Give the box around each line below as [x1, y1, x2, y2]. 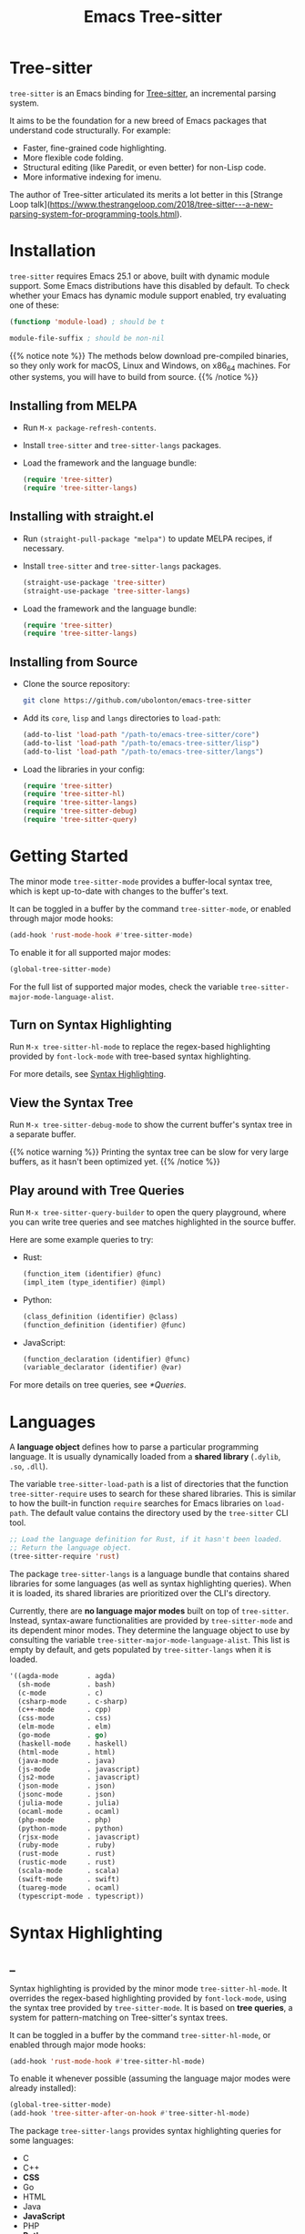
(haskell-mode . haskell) [17, 1738, 128, 1748]
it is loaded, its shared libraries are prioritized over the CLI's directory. [9, 1587, 271, 1598]
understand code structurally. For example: [9, 125, 171, 136]
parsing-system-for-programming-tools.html [9, 208, 178, 220]
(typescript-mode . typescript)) [17, 1891, 145, 1901]
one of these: [9, 299, 59, 311]
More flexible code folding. [22, 152, 124, 163]
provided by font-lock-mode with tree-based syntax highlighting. [9, 1050, 251, 1062]
